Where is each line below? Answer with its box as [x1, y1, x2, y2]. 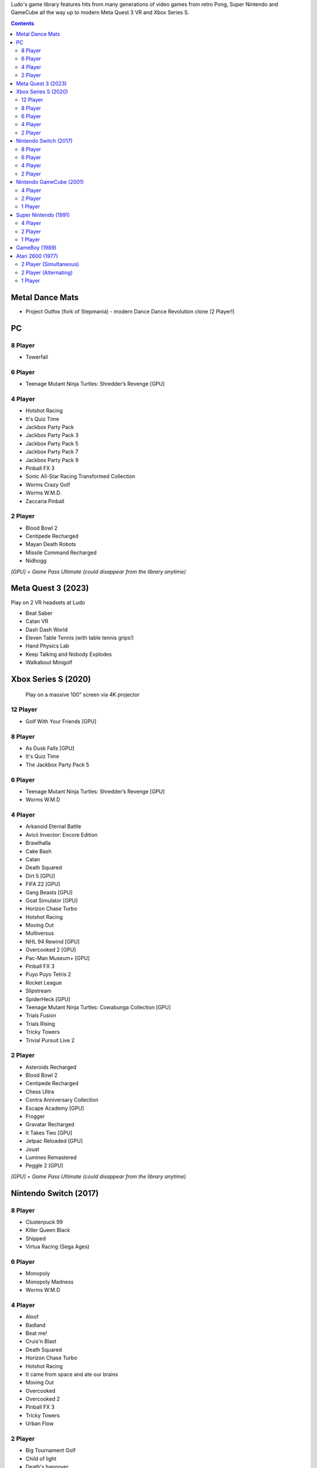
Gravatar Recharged [25, 1121, 75, 1128]
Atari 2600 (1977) [16, 252, 58, 260]
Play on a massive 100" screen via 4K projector [25, 691, 140, 698]
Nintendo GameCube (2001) [16, 179, 85, 186]
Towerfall [25, 353, 48, 361]
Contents [11, 19, 35, 26]
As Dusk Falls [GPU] [25, 745, 75, 752]
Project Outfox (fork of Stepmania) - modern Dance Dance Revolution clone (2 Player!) [25, 308, 235, 315]
